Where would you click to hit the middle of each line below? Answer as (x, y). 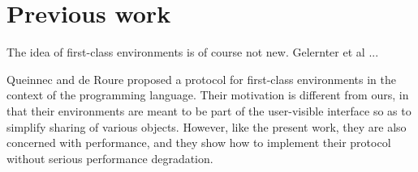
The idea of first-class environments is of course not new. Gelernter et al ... (193, 52)
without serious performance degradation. (110, 158)
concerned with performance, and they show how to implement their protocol (199, 143)
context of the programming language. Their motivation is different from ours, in (208, 95)
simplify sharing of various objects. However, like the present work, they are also (207, 126)
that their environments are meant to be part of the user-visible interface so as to (209, 110)
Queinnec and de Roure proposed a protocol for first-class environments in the (201, 79)
